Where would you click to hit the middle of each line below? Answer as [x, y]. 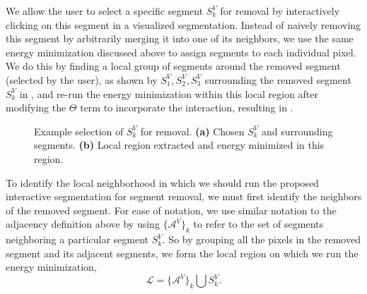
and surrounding [297, 131]
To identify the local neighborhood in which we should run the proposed [162, 182]
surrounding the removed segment [278, 79]
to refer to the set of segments [258, 224]
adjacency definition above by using [83, 224]
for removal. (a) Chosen [192, 131]
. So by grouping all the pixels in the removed [261, 239]
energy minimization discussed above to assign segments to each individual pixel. [181, 52]
